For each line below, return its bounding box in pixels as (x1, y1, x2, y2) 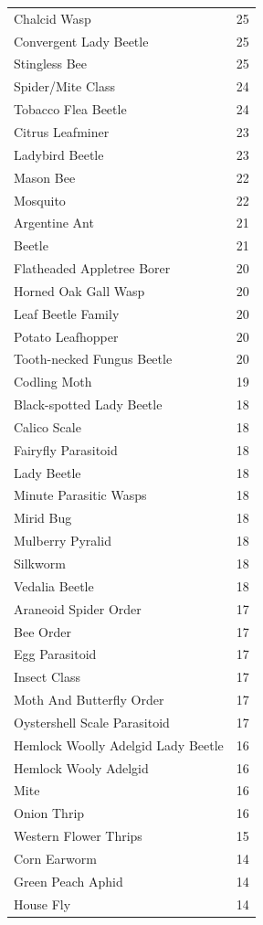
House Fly (14, 894, 71, 913)
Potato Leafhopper (14, 326, 119, 346)
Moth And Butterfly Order (14, 690, 164, 709)
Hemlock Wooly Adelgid (14, 758, 149, 777)
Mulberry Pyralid (14, 531, 111, 550)
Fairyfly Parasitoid (14, 440, 118, 459)
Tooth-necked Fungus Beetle (14, 349, 173, 368)
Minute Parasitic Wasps (14, 485, 147, 505)
